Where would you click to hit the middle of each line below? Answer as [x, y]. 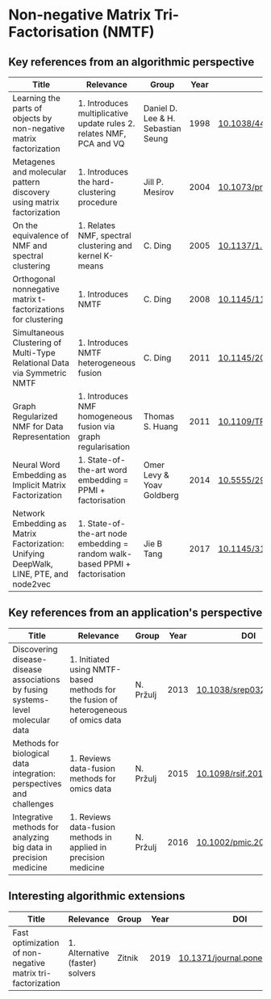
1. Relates [97, 226]
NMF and [30, 246]
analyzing [31, 837]
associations [36, 679]
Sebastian [162, 129]
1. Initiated [90, 659]
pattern [26, 182]
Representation [41, 436]
